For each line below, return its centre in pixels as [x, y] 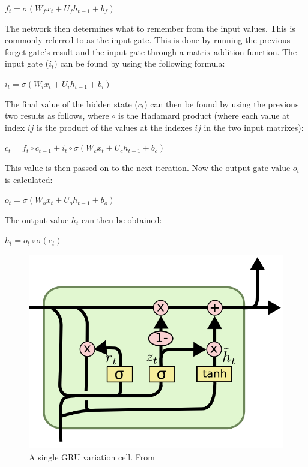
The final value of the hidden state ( [71, 104]
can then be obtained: [122, 219]
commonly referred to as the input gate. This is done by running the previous [148, 40]
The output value [37, 219]
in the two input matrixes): [254, 127]
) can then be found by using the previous [222, 104]
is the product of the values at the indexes [114, 127]
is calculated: [29, 179]
